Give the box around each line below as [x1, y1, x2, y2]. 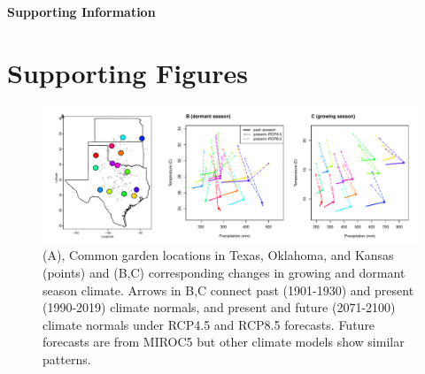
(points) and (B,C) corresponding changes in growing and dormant [42, 263, 406, 281]
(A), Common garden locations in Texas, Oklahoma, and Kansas [42, 246, 394, 264]
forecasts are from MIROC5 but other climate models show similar [42, 332, 405, 351]
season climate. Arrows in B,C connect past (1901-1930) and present [42, 280, 414, 299]
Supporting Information [7, 3, 156, 20]
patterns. [42, 349, 91, 368]
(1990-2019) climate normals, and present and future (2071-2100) [42, 298, 396, 317]
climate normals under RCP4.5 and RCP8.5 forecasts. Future [42, 315, 375, 333]
